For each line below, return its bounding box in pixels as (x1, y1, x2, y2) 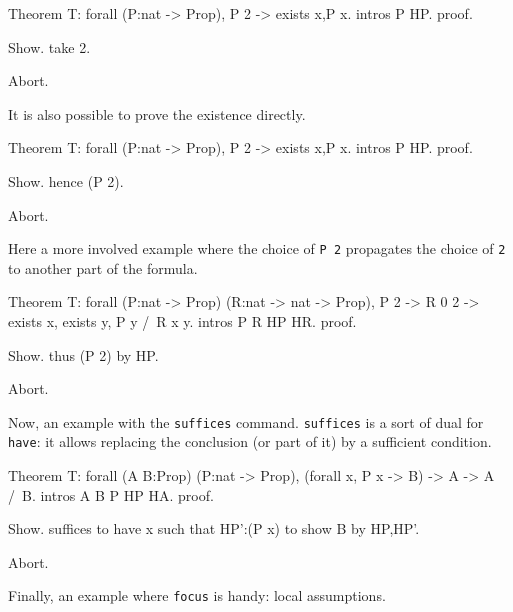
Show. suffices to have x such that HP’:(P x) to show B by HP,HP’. (8, 518, 420, 539)
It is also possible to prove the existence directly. (8, 103, 306, 124)
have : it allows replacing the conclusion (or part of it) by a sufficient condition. (8, 431, 492, 452)
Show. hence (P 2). (8, 170, 124, 191)
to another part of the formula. (8, 257, 198, 278)
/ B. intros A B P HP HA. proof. (8, 484, 214, 505)
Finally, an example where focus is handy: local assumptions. (8, 585, 386, 606)
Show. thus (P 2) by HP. (8, 344, 159, 365)
